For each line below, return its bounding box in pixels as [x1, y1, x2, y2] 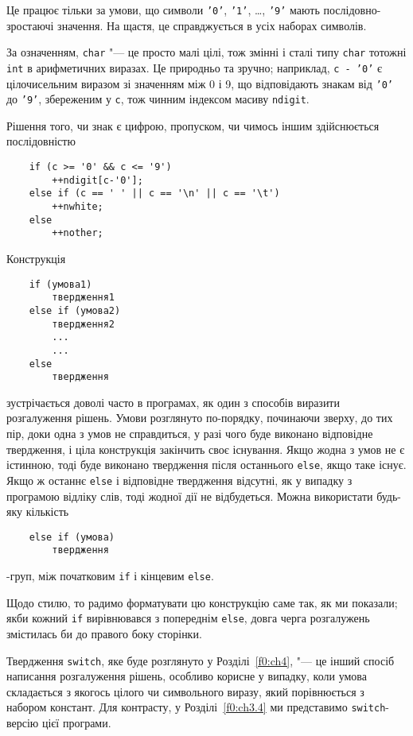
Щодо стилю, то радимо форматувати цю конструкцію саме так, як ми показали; [6, 594, 398, 610]
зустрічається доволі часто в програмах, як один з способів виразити [6, 393, 340, 410]
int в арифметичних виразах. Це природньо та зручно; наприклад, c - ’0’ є [6, 59, 382, 76]
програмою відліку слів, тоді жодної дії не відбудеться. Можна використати [6, 487, 373, 504]
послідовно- [323, 2, 381, 17]
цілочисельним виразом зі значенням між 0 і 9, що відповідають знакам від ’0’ [6, 75, 394, 91]
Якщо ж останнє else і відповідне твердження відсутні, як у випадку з [6, 471, 353, 488]
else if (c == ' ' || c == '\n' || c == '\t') [29, 188, 280, 199]
